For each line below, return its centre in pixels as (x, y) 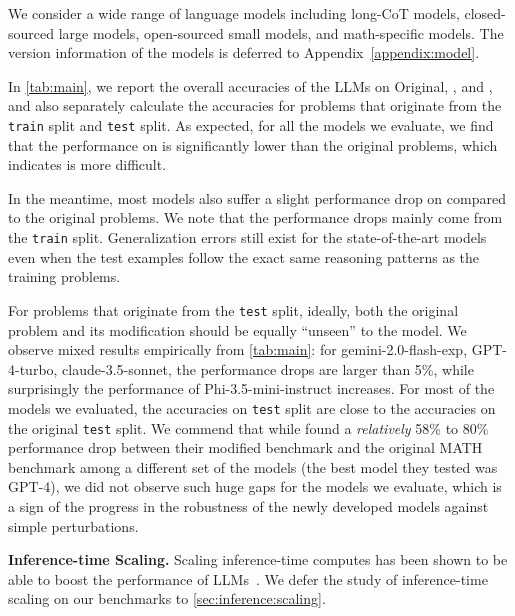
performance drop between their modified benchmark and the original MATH (245, 447)
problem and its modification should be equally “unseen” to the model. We (237, 329)
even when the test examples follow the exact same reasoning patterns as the (244, 256)
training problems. (64, 276)
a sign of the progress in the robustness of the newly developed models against (248, 505)
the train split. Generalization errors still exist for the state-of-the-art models (247, 237)
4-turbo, (33, 368)
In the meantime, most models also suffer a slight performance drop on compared (257, 197)
